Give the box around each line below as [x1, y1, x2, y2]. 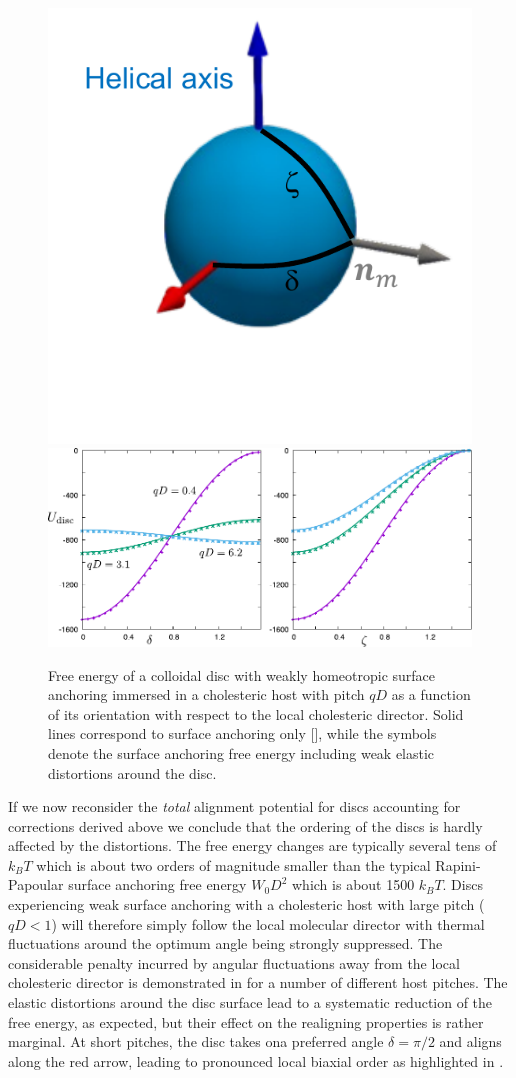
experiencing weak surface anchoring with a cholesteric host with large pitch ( [8, 894, 485, 915]
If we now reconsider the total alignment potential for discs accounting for [8, 796, 461, 817]
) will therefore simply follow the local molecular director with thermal [51, 913, 485, 934]
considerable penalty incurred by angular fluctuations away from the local [8, 952, 460, 973]
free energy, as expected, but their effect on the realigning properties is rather [8, 1011, 484, 1032]
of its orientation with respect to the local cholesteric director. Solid [48, 703, 464, 724]
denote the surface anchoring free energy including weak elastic [48, 742, 435, 763]
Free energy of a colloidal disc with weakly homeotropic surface [48, 664, 436, 685]
